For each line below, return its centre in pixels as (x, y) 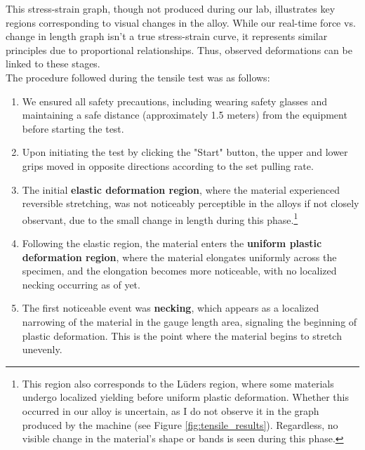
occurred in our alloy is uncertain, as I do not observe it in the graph (171, 410)
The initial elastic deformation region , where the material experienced (181, 189)
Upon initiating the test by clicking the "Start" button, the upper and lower (185, 152)
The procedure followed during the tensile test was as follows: (138, 77)
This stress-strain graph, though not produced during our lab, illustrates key (171, 8)
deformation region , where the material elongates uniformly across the (179, 257)
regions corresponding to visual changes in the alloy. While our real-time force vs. (181, 22)
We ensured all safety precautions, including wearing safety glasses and (175, 101)
